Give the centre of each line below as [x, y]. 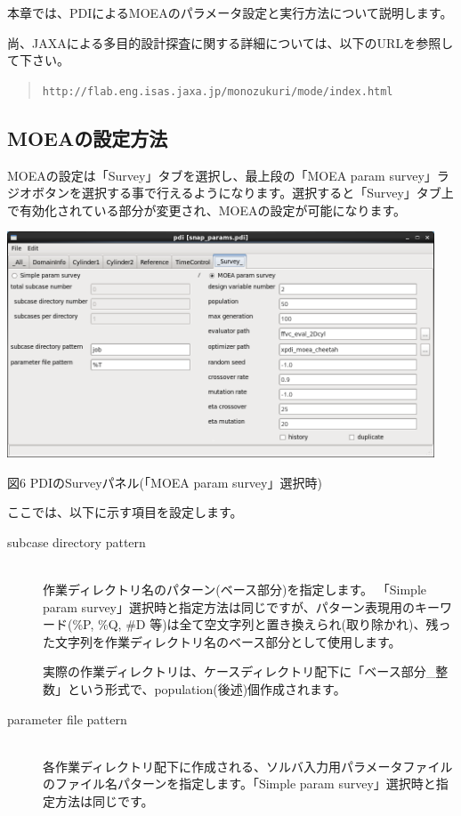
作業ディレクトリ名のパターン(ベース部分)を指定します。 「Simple [235, 590]
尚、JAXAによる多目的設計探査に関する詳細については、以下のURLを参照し [230, 42]
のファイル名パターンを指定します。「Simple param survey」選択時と [239, 784]
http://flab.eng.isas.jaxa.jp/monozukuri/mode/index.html [218, 91]
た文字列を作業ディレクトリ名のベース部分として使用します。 [222, 641]
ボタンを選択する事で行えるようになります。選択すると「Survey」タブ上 [243, 193]
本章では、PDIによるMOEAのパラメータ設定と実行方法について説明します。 [230, 12]
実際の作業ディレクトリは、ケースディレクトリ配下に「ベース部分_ [239, 671]
